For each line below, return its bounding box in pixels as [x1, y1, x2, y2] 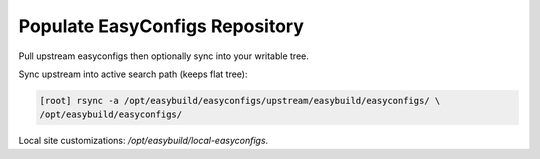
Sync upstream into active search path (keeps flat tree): [18, 68, 248, 80]
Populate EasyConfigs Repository [18, 15, 305, 37]
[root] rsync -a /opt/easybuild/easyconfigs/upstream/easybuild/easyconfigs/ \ [39, 95, 441, 106]
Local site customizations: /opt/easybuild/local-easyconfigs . [18, 135, 269, 147]
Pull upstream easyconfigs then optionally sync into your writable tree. [18, 50, 309, 62]
